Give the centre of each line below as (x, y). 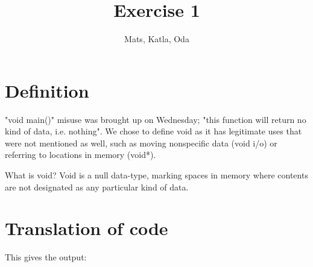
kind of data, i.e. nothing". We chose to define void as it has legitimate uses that (153, 131)
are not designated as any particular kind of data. (97, 187)
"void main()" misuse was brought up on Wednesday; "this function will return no (156, 119)
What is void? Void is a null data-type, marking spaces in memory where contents (156, 175)
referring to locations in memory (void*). (81, 155)
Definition (47, 90)
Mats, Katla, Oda (157, 39)
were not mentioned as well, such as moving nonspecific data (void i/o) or (141, 143)
